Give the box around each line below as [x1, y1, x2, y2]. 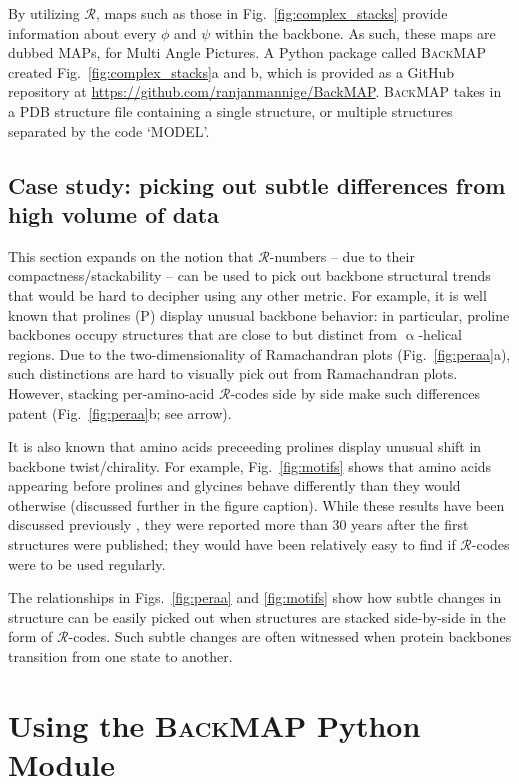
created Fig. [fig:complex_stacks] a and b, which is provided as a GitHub [8, 61, 454, 82]
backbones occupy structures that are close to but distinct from [8, 324, 398, 345]
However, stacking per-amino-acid [8, 382, 215, 403]
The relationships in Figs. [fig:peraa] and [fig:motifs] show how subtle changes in [8, 587, 502, 608]
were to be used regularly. [8, 553, 166, 574]
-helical [418, 324, 462, 345]
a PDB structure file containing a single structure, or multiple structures [8, 100, 453, 121]
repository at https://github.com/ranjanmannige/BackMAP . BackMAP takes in [8, 81, 502, 102]
